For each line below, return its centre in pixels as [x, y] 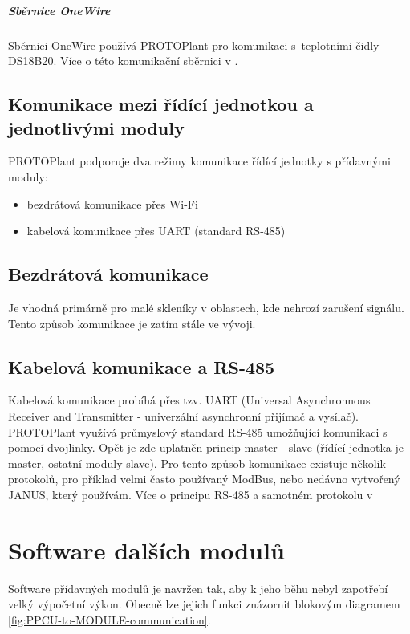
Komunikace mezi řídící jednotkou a [161, 104]
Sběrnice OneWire [59, 10]
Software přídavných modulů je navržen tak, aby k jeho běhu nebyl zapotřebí [198, 588]
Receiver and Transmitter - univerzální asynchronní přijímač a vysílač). [184, 415]
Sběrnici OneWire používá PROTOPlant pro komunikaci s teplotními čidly [194, 45]
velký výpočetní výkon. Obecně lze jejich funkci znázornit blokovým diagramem [204, 604]
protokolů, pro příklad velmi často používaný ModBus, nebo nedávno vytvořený [204, 479]
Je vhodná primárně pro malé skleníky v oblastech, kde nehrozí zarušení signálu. [206, 307]
